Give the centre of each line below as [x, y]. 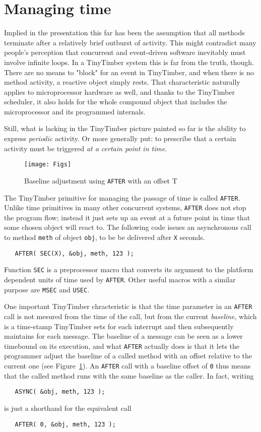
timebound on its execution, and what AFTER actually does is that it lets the [122, 346]
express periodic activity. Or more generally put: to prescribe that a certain [120, 138]
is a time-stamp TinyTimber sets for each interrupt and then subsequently [119, 326]
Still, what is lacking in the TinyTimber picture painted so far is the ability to [125, 128]
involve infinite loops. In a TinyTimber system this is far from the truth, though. [129, 62]
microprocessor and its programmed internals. [75, 111]
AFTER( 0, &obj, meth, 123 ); [65, 424]
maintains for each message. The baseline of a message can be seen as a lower [123, 336]
